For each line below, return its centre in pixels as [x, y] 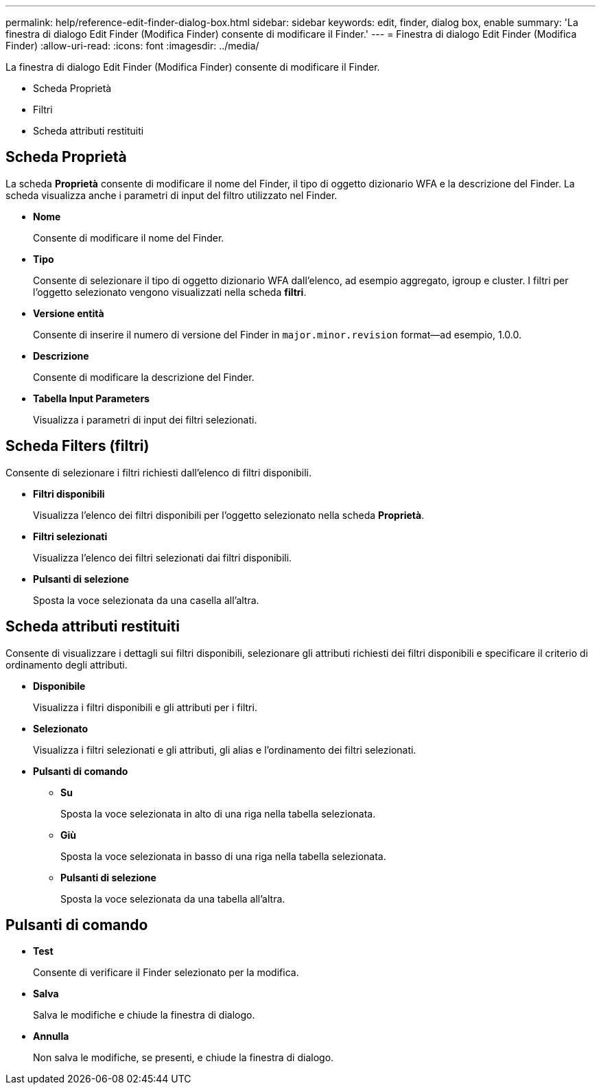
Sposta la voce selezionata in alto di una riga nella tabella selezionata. [218, 813]
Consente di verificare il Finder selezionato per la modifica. [166, 973]
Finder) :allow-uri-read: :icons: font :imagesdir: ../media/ [132, 46]
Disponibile [59, 686]
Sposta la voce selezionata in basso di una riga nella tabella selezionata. [223, 856]
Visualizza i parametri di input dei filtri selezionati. [145, 419]
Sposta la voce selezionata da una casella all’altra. [146, 600]
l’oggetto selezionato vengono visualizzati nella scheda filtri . [170, 292]
